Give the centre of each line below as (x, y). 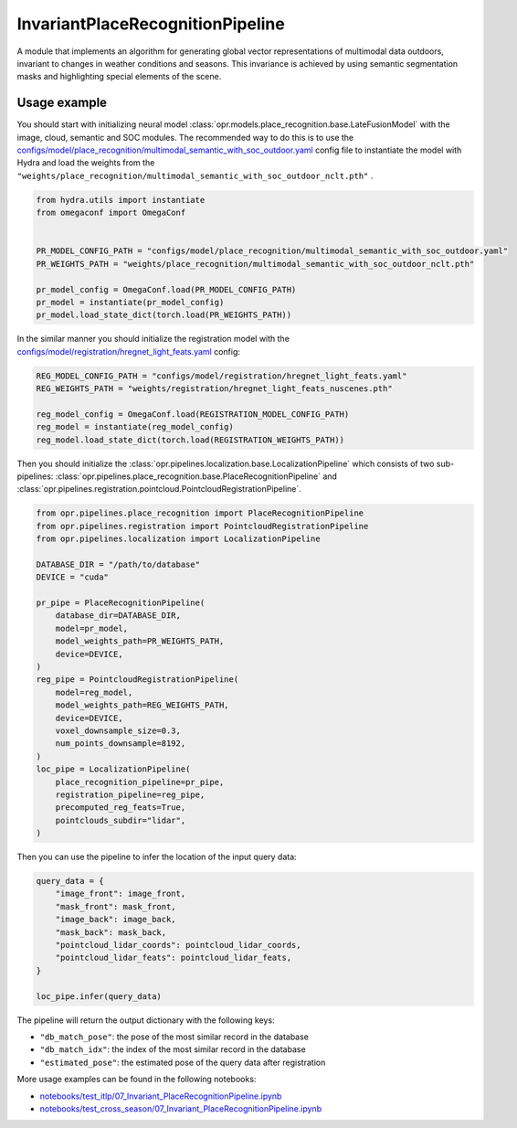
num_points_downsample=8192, (121, 744)
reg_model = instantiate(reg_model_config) (135, 427)
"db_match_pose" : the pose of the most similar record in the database (174, 1037)
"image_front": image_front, (121, 894)
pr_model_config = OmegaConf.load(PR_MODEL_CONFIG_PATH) (166, 289)
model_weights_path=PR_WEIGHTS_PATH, (140, 641)
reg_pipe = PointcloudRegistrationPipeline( (137, 680)
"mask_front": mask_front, (116, 906)
